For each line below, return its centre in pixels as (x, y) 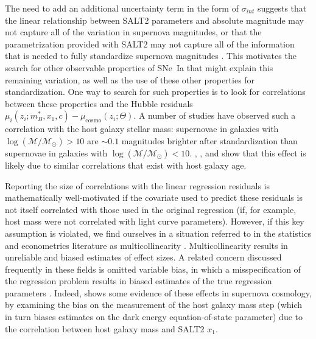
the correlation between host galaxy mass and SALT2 (105, 328)
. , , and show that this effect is (248, 152)
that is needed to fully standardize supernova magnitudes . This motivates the (151, 56)
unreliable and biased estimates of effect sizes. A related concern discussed (143, 257)
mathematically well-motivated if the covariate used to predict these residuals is (154, 197)
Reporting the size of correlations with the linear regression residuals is (137, 185)
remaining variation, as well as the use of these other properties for (130, 79)
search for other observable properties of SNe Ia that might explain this (139, 67)
